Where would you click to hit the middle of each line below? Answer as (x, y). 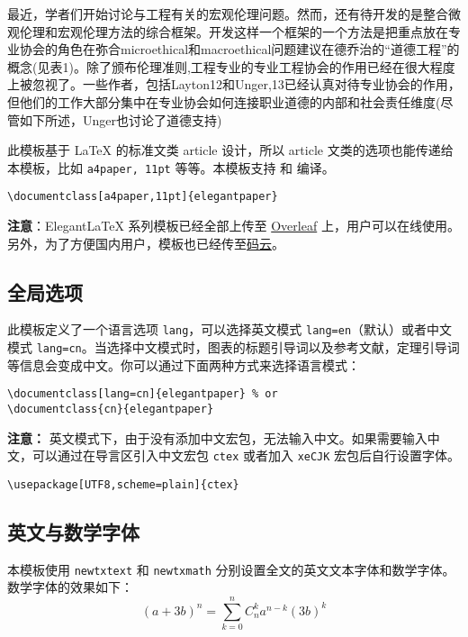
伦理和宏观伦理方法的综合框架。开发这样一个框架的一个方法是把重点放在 (234, 31)
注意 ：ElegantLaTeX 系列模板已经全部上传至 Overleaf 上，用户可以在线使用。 (234, 226)
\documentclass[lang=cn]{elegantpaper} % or (143, 394)
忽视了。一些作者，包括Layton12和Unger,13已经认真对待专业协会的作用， (246, 84)
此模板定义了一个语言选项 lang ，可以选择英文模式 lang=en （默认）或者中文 (230, 329)
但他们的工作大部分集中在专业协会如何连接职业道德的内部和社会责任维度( (224, 101)
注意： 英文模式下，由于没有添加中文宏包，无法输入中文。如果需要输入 (217, 437)
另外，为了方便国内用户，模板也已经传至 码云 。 (146, 243)
